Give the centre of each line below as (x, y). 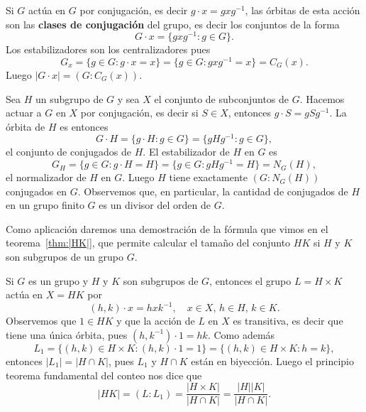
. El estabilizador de (186, 152)
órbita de (26, 126)
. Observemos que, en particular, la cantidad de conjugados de (213, 191)
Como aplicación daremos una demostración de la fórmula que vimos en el (167, 228)
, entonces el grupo (250, 280)
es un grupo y (59, 280)
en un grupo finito (45, 205)
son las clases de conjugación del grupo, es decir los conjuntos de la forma (173, 24)
